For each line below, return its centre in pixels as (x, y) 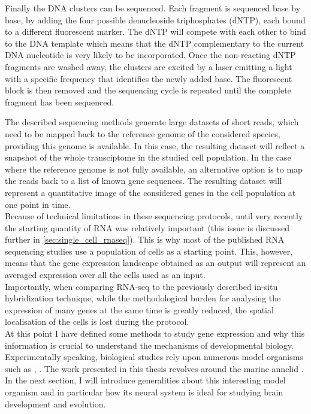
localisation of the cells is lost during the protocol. (97, 321)
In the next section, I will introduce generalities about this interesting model (145, 380)
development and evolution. (55, 404)
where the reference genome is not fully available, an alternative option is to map (154, 169)
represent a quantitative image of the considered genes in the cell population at (150, 192)
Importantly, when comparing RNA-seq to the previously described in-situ (141, 286)
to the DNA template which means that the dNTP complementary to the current (155, 43)
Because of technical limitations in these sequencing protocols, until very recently (154, 216)
